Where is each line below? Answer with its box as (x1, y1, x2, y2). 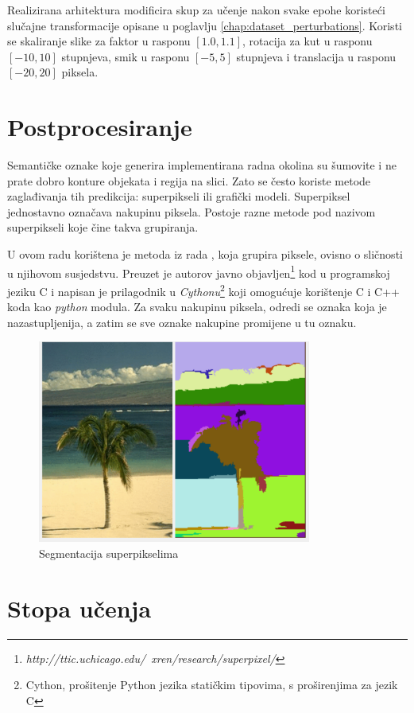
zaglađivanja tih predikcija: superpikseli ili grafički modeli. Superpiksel (7, 188, 350, 205)
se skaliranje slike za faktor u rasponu (7, 33, 191, 49)
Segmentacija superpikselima (39, 544, 179, 561)
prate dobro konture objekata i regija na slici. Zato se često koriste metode (7, 172, 371, 189)
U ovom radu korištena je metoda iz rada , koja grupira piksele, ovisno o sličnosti (7, 246, 403, 263)
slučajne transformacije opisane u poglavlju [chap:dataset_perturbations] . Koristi (7, 17, 402, 33)
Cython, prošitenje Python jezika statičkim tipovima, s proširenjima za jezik (25, 676, 398, 693)
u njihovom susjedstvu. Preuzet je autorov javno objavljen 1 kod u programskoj (7, 262, 390, 281)
